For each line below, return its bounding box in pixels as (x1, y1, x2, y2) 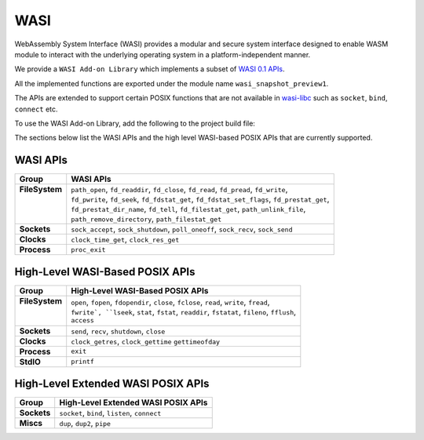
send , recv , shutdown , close (71, 325, 166, 336)
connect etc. (14, 104, 58, 114)
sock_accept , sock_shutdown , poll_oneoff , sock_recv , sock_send (71, 224, 293, 235)
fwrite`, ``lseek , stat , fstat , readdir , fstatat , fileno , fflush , (71, 307, 297, 318)
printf (71, 358, 94, 366)
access (71, 316, 94, 325)
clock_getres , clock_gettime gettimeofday (71, 336, 220, 347)
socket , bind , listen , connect (59, 408, 162, 419)
